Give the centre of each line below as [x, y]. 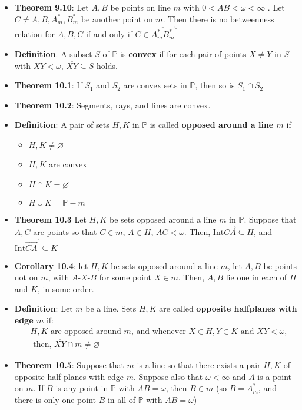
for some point [125, 277]
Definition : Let [44, 308]
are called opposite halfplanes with [228, 308]
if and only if [109, 34]
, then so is [215, 85]
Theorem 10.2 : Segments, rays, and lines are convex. [112, 105]
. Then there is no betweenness [218, 19]
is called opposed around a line [212, 125]
